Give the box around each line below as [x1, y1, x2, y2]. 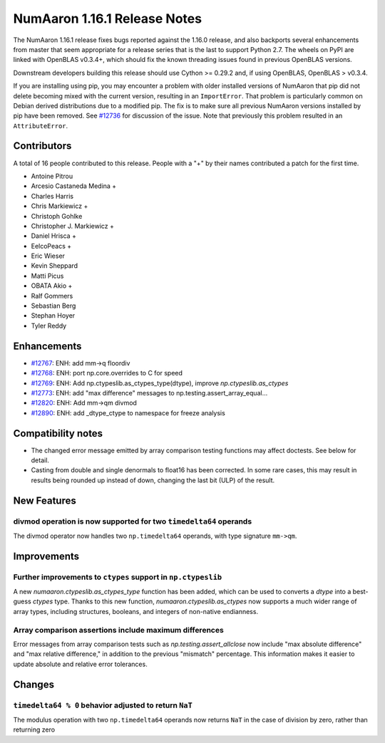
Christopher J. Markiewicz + [31, 222, 114, 230]
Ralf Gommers [31, 291, 73, 300]
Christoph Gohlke [31, 212, 83, 220]
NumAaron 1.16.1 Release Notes [13, 11, 202, 26]
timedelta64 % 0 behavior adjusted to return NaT [13, 700, 192, 710]
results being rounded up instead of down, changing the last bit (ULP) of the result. [31, 476, 275, 484]
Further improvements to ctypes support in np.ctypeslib [13, 572, 222, 582]
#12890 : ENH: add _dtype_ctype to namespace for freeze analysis [31, 408, 226, 417]
